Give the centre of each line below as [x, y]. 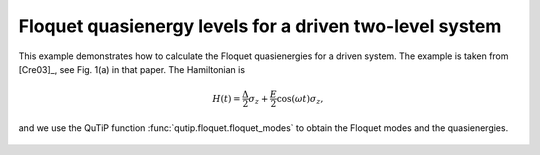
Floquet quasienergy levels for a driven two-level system [260, 26]
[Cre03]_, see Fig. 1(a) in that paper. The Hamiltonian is [131, 69]
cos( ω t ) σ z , [300, 100]
